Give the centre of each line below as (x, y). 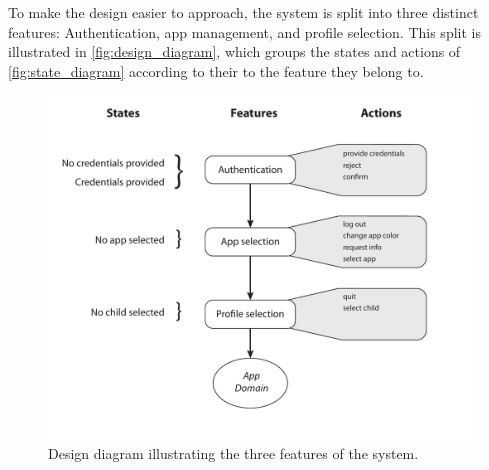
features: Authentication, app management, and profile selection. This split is (244, 31)
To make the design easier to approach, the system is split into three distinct (243, 12)
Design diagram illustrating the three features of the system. (233, 453)
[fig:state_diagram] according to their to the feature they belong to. (216, 70)
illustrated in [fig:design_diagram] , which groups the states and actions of (234, 51)
